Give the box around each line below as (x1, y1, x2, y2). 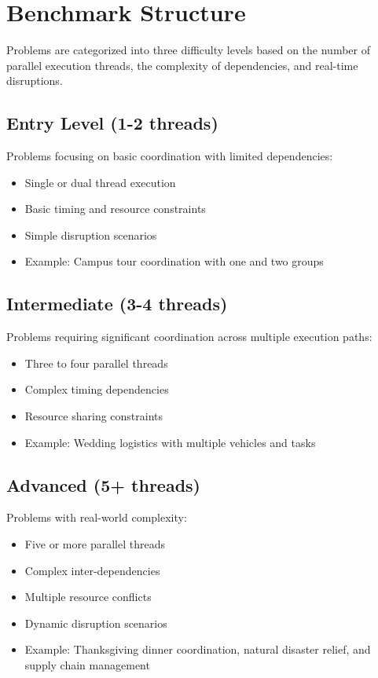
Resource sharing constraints (24, 408, 163, 424)
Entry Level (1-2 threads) (6, 111, 218, 135)
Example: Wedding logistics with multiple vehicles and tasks (24, 434, 316, 450)
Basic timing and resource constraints (24, 200, 206, 217)
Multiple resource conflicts (24, 588, 152, 605)
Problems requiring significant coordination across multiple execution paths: (6, 328, 372, 345)
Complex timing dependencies (24, 381, 169, 398)
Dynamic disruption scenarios (24, 614, 167, 631)
